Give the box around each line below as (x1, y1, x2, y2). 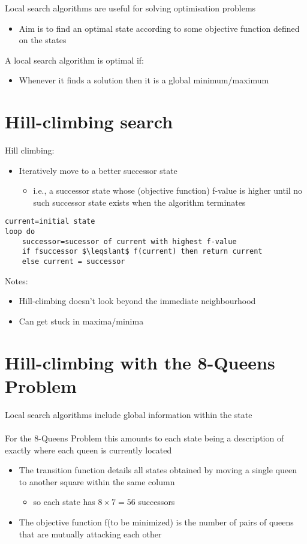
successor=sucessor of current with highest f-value (22, 237, 237, 246)
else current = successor (22, 257, 125, 266)
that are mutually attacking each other (19, 527, 162, 540)
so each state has (33, 495, 95, 508)
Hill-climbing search (5, 109, 173, 134)
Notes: (5, 274, 28, 287)
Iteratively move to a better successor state (19, 164, 177, 176)
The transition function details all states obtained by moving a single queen (19, 464, 297, 476)
